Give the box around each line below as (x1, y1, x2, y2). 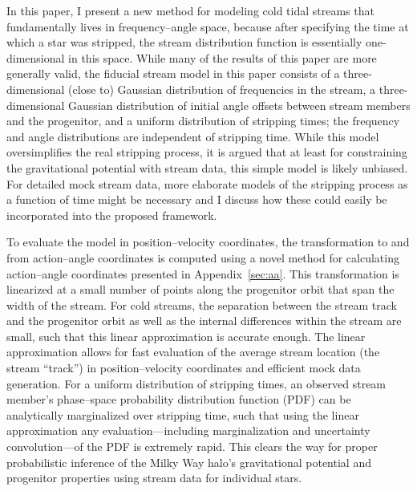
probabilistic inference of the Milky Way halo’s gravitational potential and (6, 453, 371, 470)
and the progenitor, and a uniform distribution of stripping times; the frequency (6, 112, 400, 129)
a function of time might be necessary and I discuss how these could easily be (6, 191, 387, 208)
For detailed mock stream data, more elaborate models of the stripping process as (6, 175, 408, 192)
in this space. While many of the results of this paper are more (68, 49, 377, 66)
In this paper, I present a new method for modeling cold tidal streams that (6, 2, 374, 18)
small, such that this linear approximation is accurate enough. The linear (6, 327, 366, 344)
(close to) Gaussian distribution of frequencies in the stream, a (68, 80, 376, 97)
